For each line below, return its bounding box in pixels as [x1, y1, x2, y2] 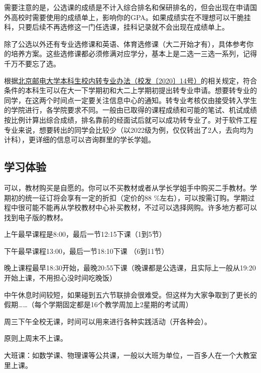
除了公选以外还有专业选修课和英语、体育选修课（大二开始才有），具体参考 [4, 38, 246, 49]
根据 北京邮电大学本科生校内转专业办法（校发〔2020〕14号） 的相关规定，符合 [4, 75, 257, 85]
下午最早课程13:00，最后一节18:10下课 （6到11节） [4, 245, 169, 256]
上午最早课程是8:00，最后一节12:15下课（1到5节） [4, 229, 166, 239]
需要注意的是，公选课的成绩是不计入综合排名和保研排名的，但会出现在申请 [4, 2, 250, 12]
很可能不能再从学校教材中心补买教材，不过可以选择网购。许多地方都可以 [18, 202, 257, 213]
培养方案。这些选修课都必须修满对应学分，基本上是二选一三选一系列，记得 [11, 48, 257, 59]
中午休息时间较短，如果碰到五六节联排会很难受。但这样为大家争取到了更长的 [4, 289, 257, 300]
